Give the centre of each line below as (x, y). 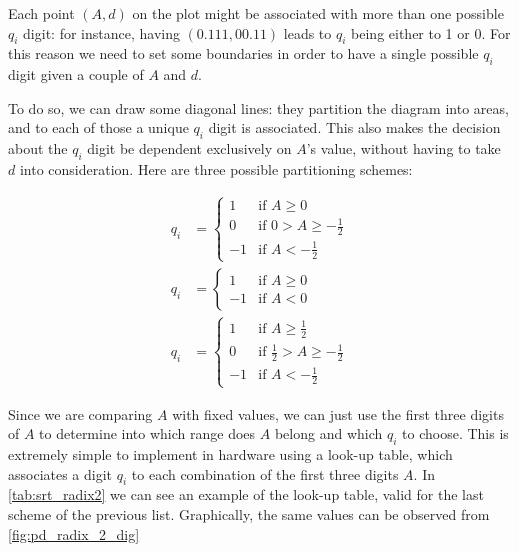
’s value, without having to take (403, 148)
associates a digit (60, 473)
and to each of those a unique (98, 127)
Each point (41, 13)
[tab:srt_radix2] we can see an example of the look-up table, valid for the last (246, 494)
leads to (307, 32)
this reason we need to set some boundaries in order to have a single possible (243, 53)
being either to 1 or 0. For (431, 32)
